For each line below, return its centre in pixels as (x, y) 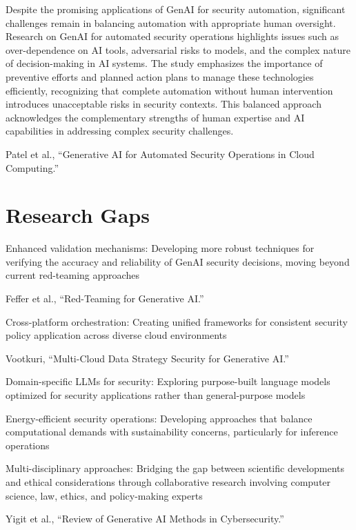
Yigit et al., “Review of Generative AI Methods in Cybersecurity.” (145, 519)
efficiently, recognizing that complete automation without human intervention (169, 90)
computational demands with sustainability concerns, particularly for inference (172, 432)
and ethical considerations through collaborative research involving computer (168, 481)
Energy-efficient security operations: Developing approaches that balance (159, 418)
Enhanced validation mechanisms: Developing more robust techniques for (160, 248)
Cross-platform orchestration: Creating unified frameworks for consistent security (177, 321)
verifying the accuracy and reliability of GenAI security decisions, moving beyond (178, 261)
